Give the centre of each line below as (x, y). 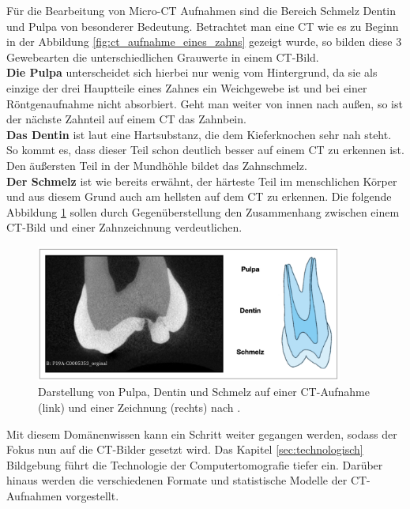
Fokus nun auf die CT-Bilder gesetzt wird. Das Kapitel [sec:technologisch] (185, 449)
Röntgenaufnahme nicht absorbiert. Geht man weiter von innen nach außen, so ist (205, 103)
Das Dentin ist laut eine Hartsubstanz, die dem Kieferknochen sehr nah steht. (199, 134)
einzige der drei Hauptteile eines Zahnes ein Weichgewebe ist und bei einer (187, 87)
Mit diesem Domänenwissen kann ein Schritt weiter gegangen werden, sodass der (202, 434)
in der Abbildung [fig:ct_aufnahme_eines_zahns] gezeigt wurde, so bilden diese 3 (204, 41)
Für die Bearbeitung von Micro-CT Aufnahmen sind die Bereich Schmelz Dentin (201, 10)
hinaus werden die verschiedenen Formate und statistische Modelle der (177, 480)
